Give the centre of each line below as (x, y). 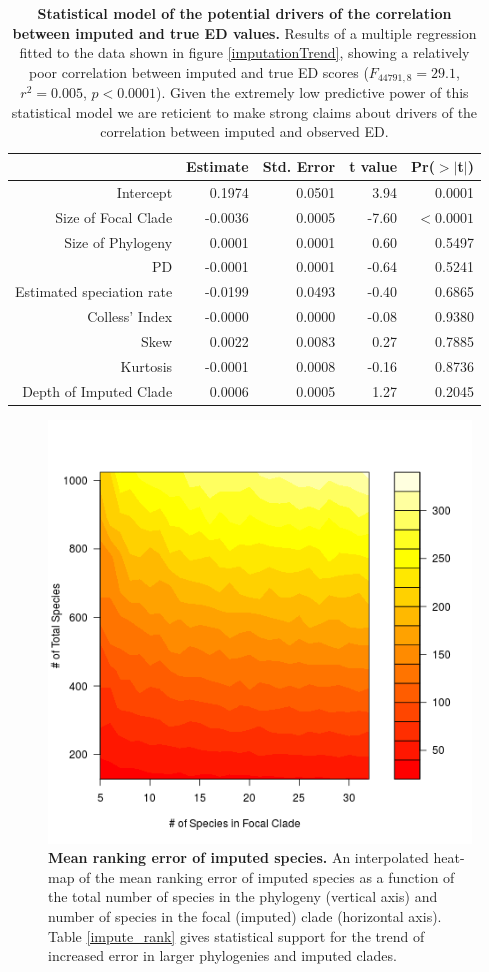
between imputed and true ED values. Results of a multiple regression (244, 32)
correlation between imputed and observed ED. (244, 131)
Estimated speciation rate (94, 291)
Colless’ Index (130, 316)
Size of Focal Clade (114, 216)
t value (373, 166)
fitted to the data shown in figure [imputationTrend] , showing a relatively (244, 52)
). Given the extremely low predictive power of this (312, 92)
